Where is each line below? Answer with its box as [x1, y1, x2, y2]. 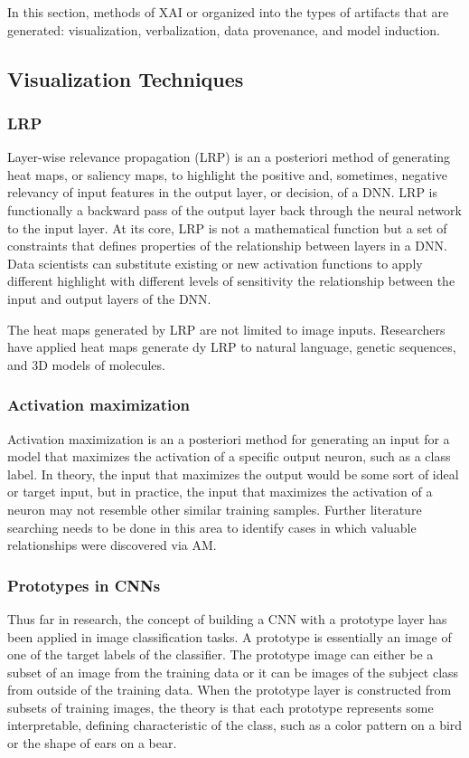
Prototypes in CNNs [7, 573, 161, 596]
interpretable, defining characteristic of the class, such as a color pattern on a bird [7, 715, 463, 734]
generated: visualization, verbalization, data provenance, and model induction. [7, 20, 440, 39]
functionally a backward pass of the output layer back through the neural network [7, 200, 462, 219]
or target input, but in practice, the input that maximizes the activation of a [7, 482, 433, 501]
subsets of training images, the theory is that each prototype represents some [7, 697, 434, 716]
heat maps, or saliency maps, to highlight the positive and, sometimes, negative [7, 165, 447, 184]
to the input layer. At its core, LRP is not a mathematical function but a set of [7, 218, 447, 237]
